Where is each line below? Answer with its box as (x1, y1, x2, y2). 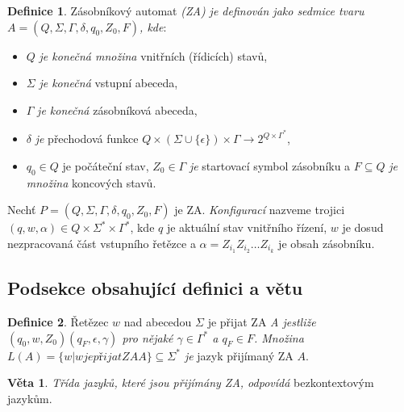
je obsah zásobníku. (278, 235, 375, 252)
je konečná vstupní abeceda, (39, 74, 178, 91)
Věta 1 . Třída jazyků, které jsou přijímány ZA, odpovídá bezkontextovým (7, 374, 374, 391)
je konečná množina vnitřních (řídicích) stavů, (39, 47, 268, 64)
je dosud (342, 219, 384, 236)
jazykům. (7, 389, 52, 406)
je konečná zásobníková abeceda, (37, 101, 198, 118)
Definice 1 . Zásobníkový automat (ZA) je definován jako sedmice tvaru (7, 2, 364, 19)
